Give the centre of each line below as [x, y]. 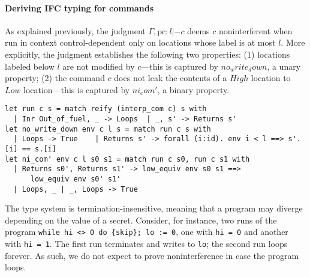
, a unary [284, 66]
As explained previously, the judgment [75, 30]
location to [271, 78]
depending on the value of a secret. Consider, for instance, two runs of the [141, 220]
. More [293, 42]
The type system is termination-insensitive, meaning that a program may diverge [154, 208]
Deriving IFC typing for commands [79, 8]
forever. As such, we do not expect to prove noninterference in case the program [152, 255]
